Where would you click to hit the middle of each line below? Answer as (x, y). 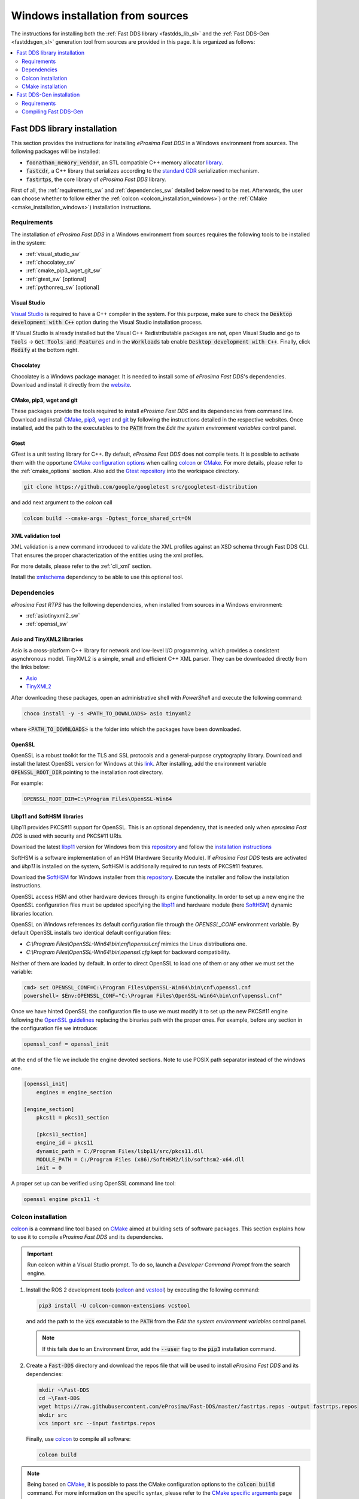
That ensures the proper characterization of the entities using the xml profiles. (107, 555)
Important (40, 1254)
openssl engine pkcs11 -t (62, 1199)
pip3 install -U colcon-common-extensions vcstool (115, 1306)
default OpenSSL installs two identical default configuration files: (91, 933)
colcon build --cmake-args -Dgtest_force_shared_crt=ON (107, 518)
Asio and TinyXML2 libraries (47, 639)
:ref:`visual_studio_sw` (53, 254)
